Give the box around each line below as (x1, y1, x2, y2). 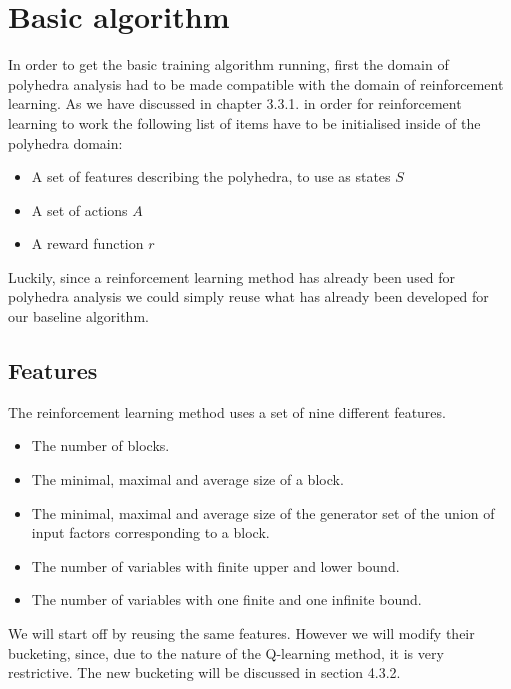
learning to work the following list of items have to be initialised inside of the (8, 112, 481, 133)
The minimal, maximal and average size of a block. (31, 469, 344, 490)
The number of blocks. (31, 435, 170, 456)
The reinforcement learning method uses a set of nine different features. (8, 401, 446, 422)
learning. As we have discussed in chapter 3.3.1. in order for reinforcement (8, 93, 462, 114)
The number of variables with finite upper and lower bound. (31, 555, 400, 576)
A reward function (31, 233, 144, 254)
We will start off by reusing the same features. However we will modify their (8, 623, 475, 644)
